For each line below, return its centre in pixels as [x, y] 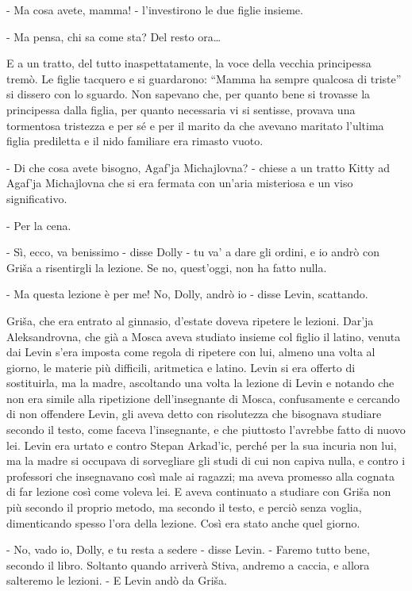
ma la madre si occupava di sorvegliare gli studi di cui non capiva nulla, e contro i [206, 461]
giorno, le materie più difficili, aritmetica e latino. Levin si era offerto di [181, 367]
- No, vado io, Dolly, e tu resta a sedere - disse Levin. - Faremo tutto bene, [188, 549]
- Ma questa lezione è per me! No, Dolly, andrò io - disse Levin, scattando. [187, 294]
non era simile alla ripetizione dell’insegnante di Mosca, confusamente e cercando [203, 398]
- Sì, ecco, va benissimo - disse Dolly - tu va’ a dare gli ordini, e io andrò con [193, 252]
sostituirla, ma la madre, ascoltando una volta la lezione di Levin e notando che [200, 383]
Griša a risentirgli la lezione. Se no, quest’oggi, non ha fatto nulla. [167, 267]
